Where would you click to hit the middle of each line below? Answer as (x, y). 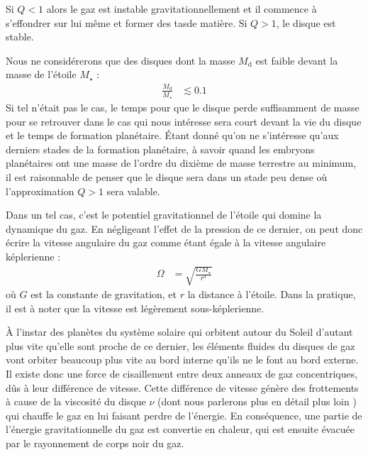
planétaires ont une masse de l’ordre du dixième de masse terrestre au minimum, (181, 163)
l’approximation (40, 191)
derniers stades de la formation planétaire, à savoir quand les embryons (160, 149)
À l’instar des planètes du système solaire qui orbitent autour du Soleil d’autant (179, 332)
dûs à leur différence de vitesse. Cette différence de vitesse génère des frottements (182, 387)
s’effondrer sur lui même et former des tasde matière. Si (127, 22)
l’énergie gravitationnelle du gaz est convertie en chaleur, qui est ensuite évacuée (180, 429)
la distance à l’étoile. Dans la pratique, (272, 294)
